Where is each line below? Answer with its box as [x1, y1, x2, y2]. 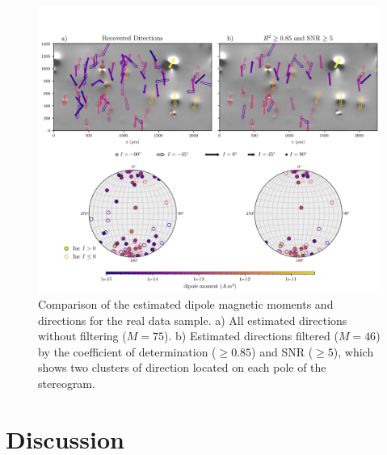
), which [333, 343, 374, 360]
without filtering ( [38, 327, 127, 344]
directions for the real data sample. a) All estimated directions [38, 311, 347, 328]
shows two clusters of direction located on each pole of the [38, 359, 326, 376]
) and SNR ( [251, 343, 313, 360]
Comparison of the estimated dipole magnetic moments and [38, 296, 334, 313]
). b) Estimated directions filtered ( [163, 327, 339, 344]
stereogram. [38, 375, 95, 391]
